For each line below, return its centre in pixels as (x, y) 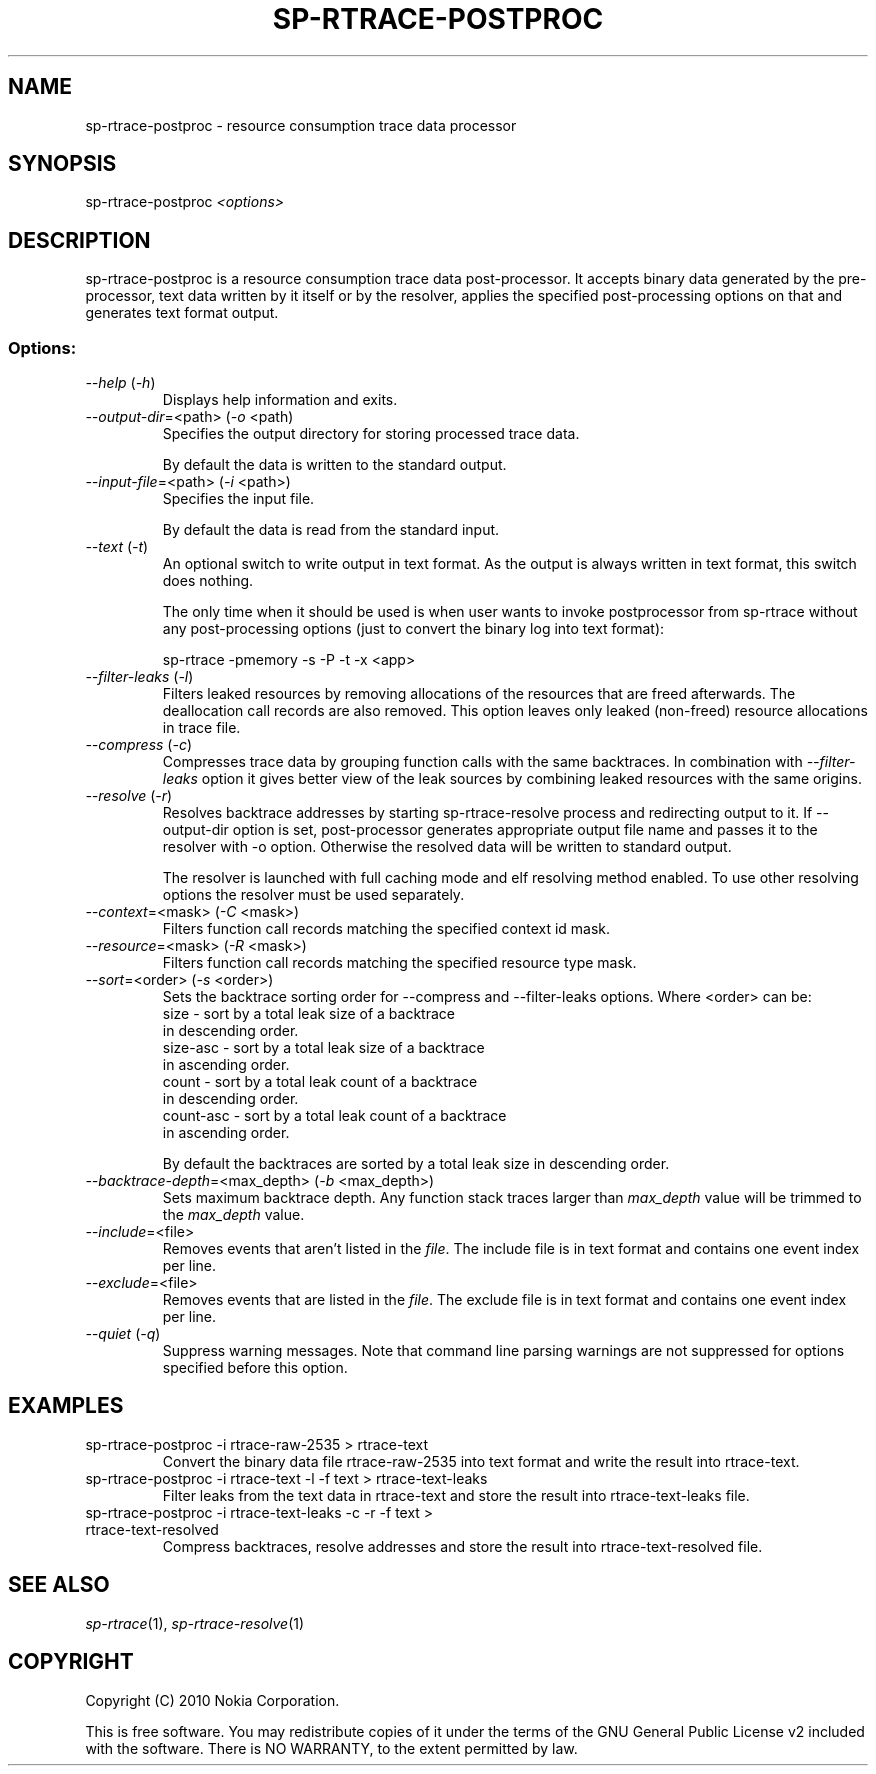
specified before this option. (255, 1368)
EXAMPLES (66, 1406)
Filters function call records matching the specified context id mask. (386, 929)
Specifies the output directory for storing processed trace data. (371, 434)
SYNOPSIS (62, 164)
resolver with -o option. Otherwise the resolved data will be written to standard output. (447, 847)
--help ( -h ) (120, 383)
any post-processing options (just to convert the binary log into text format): (413, 629)
